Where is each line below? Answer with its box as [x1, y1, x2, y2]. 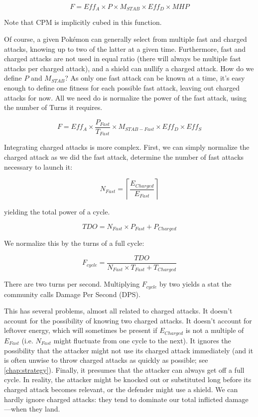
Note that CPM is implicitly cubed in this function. [4, 17, 162, 27]
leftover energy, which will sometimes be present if [4, 325, 157, 335]
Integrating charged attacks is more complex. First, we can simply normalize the [4, 142, 250, 152]
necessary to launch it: [4, 161, 73, 172]
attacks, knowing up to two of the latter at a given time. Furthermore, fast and [4, 43, 246, 54]
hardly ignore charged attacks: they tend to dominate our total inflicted [4, 394, 223, 404]
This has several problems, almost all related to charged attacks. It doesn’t [4, 306, 233, 316]
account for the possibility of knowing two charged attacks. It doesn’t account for [4, 315, 252, 325]
